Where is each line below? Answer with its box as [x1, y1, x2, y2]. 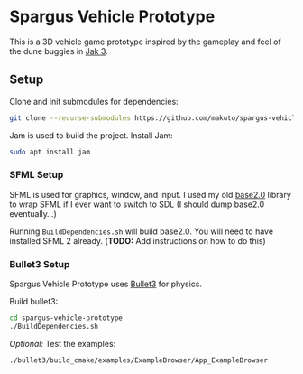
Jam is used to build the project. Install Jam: [9, 129, 173, 141]
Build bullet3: [9, 296, 59, 307]
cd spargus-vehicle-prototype [9, 313, 124, 323]
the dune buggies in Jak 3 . [9, 45, 108, 56]
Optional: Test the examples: [9, 338, 116, 349]
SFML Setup [9, 169, 64, 182]
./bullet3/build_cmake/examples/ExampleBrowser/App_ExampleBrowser [9, 355, 269, 365]
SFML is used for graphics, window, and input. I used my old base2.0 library [9, 189, 291, 200]
